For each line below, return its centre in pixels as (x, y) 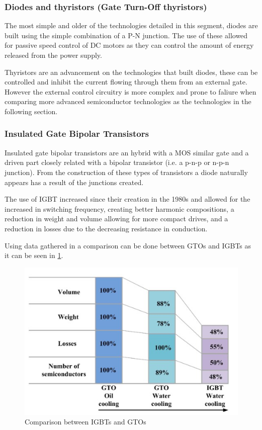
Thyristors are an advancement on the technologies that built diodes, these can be (131, 72)
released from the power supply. (53, 55)
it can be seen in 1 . (34, 255)
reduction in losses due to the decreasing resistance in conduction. (106, 228)
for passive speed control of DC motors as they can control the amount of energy (129, 45)
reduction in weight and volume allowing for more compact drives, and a (116, 219)
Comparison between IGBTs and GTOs (85, 422)
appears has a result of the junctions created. (74, 182)
